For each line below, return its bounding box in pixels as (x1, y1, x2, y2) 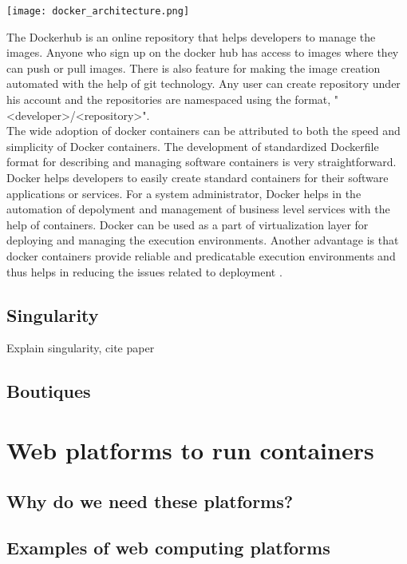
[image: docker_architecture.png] (6, 6, 190, 17)
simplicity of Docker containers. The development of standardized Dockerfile (6, 137, 379, 154)
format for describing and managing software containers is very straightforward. (6, 153, 397, 170)
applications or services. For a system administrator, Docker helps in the (6, 185, 362, 201)
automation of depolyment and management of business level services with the (6, 201, 390, 217)
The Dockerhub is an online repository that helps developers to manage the (6, 28, 376, 45)
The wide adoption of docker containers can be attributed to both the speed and (6, 122, 401, 139)
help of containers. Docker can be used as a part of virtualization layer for (6, 216, 369, 232)
